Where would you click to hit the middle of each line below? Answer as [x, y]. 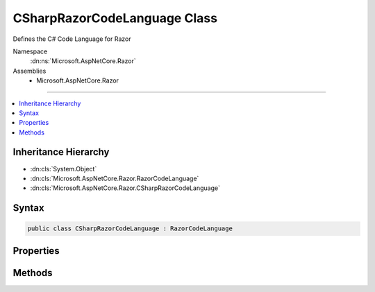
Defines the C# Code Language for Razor [72, 39]
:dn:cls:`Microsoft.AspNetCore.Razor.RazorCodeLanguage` [115, 178]
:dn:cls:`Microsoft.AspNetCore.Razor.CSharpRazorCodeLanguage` [125, 188]
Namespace [30, 51]
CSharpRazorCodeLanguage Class [115, 18]
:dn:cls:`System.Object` [64, 169]
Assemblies [30, 71]
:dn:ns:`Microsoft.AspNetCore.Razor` [83, 61]
